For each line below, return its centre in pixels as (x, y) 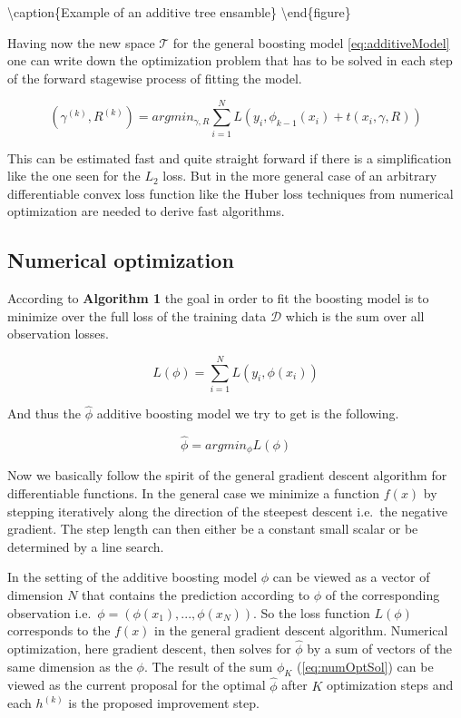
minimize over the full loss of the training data (137, 315)
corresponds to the (59, 630)
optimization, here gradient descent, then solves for (149, 649)
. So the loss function (312, 612)
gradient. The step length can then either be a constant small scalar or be (213, 529)
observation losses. (58, 334)
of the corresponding (383, 595)
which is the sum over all (355, 315)
